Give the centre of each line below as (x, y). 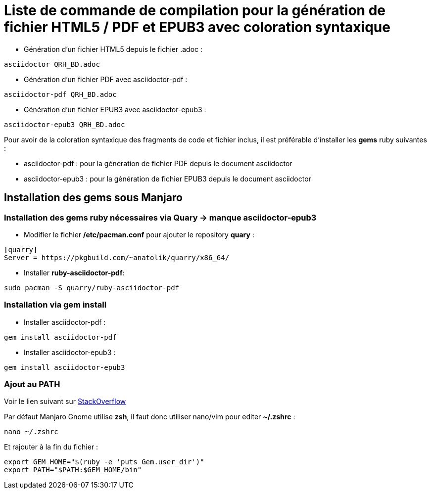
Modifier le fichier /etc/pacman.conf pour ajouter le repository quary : (139, 234)
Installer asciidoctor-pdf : (65, 322)
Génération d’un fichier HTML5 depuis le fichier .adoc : (113, 49)
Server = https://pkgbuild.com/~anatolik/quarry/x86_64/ (117, 257)
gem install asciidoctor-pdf (60, 337)
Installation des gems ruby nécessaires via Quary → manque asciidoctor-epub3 (160, 217)
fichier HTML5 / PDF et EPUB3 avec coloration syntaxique (197, 27)
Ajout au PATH (32, 384)
